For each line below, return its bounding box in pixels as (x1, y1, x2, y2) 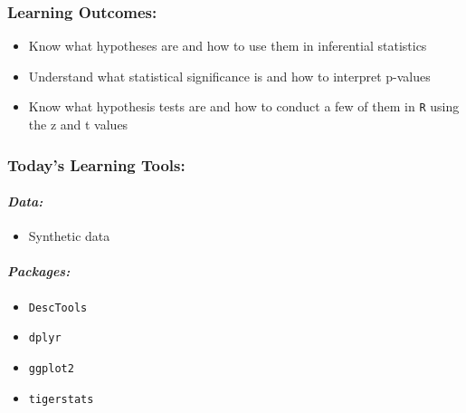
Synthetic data (28, 226, 110, 245)
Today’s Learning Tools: (7, 153, 185, 176)
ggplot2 (28, 362, 74, 375)
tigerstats (28, 392, 94, 406)
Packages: (7, 262, 71, 281)
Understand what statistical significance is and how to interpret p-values (28, 66, 431, 85)
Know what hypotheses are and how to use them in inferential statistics (28, 36, 427, 55)
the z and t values (28, 115, 128, 134)
